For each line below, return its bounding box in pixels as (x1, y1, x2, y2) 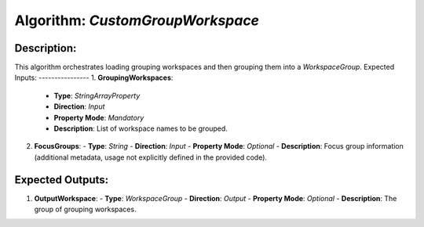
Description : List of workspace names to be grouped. (53, 124, 228, 133)
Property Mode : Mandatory (53, 113, 144, 122)
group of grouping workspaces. (34, 204, 137, 214)
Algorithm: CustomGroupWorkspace (14, 12, 259, 29)
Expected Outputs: (14, 173, 109, 186)
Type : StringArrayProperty (53, 91, 141, 100)
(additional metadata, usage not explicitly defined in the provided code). (34, 153, 267, 162)
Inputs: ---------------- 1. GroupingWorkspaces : (14, 73, 174, 82)
